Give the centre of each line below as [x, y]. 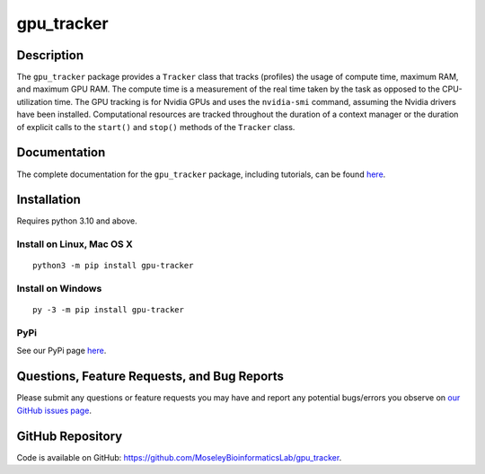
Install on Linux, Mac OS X [75, 244]
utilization [35, 101]
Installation [48, 200]
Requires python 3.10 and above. [77, 221]
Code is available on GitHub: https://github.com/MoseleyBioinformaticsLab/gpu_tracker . [179, 457]
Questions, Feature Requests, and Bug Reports [150, 377]
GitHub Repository [70, 436]
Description [50, 55]
